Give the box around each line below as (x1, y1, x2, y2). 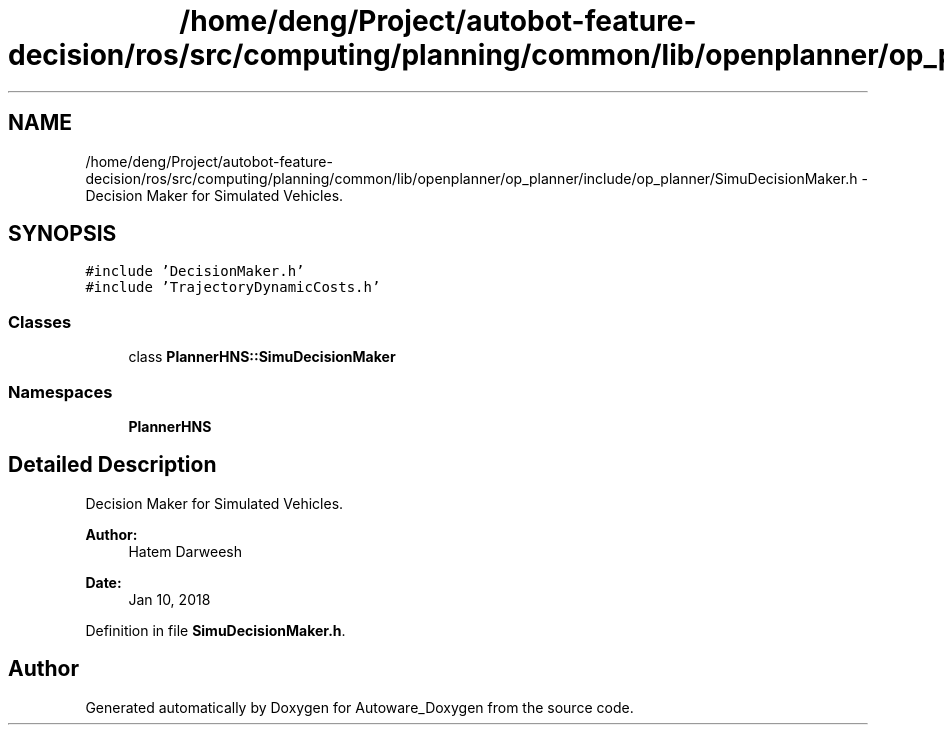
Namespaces (8, 381, 113, 402)
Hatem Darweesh (128, 542, 243, 560)
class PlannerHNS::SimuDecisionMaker (128, 348, 396, 366)
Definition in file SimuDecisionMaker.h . (85, 621, 346, 639)
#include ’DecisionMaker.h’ (85, 263, 305, 280)
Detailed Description (8, 452, 217, 478)
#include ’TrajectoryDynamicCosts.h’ (85, 279, 381, 296)
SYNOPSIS (8, 221, 117, 247)
